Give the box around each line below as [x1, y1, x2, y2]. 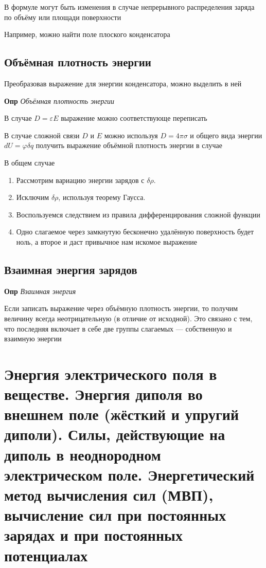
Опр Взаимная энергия [4, 285, 76, 296]
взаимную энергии [4, 333, 62, 344]
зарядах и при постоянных [4, 524, 183, 545]
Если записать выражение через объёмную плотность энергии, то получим [4, 303, 238, 314]
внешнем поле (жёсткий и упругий [4, 404, 239, 425]
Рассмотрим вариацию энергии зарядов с [16, 174, 145, 185]
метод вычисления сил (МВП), [4, 484, 214, 505]
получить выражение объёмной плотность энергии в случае [36, 140, 222, 151]
